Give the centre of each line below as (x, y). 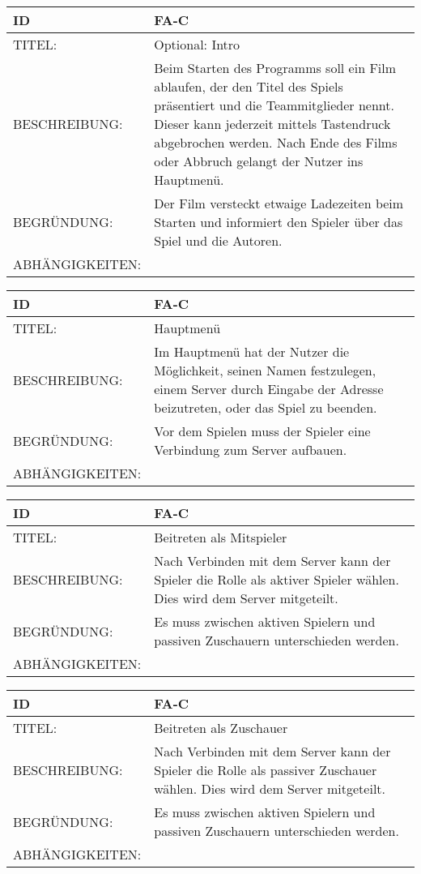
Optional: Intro (197, 44)
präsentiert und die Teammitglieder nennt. (274, 105)
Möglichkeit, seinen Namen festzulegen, (265, 370)
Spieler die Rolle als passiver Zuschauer (266, 770)
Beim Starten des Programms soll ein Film (275, 68)
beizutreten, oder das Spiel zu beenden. (266, 407)
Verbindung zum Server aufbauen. (251, 450)
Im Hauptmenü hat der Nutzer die (252, 351)
